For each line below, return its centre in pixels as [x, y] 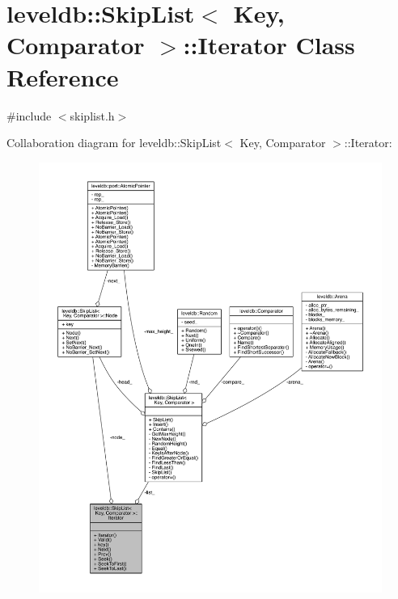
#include [29, 115]
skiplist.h [92, 115]
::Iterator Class [269, 45]
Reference [63, 76]
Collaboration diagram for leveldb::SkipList [114, 143]
